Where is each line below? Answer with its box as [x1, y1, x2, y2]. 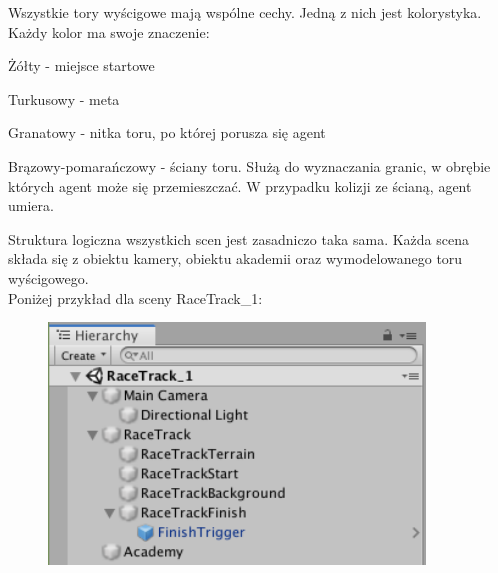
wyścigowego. [8, 267, 89, 288]
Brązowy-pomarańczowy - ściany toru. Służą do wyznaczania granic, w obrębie [8, 155, 491, 176]
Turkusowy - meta [8, 88, 120, 109]
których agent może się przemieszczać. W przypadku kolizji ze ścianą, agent [8, 175, 472, 196]
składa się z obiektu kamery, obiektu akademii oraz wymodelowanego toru [8, 248, 463, 269]
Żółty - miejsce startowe [8, 55, 155, 76]
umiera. [8, 195, 54, 216]
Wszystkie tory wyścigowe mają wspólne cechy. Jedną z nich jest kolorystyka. [8, 2, 482, 22]
